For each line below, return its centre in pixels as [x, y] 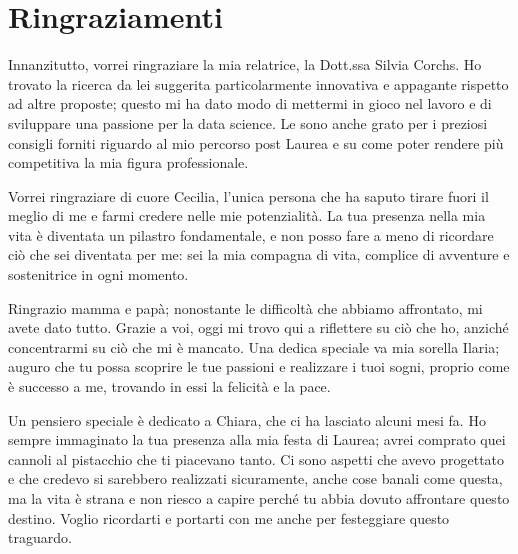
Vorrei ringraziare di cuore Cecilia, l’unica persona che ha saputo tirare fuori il [248, 195]
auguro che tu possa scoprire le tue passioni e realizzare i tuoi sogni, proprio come [259, 366]
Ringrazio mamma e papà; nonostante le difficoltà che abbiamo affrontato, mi [245, 307]
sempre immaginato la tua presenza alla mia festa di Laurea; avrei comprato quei [257, 439]
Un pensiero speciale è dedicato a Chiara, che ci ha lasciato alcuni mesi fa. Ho [247, 419]
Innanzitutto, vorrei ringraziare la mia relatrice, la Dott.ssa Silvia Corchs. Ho [245, 64]
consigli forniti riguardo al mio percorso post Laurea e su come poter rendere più [256, 142]
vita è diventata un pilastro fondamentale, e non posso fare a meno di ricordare [251, 234]
